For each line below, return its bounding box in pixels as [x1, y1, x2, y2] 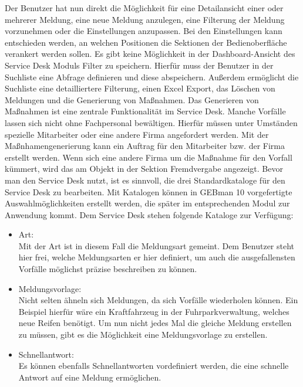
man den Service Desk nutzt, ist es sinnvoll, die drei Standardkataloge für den [5, 174, 285, 186]
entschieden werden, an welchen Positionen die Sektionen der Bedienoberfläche [5, 36, 287, 48]
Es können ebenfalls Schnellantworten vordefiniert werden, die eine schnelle [18, 359, 289, 372]
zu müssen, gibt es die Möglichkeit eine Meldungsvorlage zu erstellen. [18, 328, 268, 341]
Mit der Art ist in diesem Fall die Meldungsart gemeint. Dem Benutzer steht [18, 239, 295, 252]
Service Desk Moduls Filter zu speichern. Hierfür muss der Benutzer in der [5, 59, 274, 71]
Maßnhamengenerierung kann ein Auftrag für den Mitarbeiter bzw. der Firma [5, 140, 285, 152]
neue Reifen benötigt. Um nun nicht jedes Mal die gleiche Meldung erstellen [18, 317, 292, 329]
